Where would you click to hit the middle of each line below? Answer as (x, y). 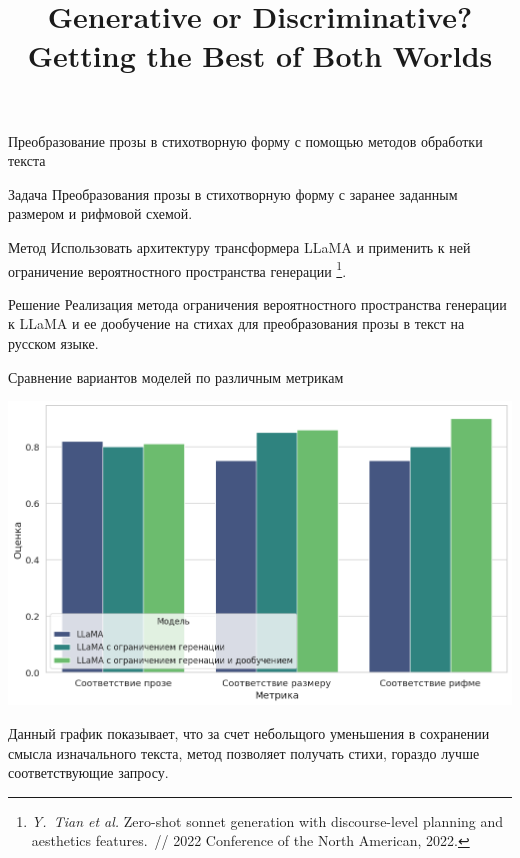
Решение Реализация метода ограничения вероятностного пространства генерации (257, 303)
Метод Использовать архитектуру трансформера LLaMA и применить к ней (239, 246)
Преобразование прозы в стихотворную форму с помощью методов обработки (245, 140)
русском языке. (53, 342)
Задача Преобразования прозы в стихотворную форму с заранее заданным (233, 193)
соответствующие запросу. (88, 772)
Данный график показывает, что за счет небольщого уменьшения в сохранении (249, 733)
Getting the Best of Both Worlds (260, 55)
